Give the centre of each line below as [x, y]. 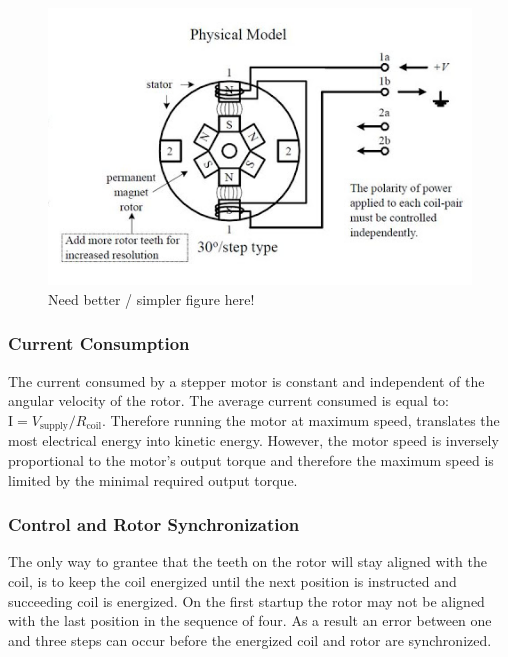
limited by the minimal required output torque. [153, 479]
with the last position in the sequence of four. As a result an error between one [250, 620]
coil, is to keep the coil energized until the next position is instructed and [232, 580]
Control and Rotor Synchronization [154, 524]
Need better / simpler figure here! [151, 298]
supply [53, 426]
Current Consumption [99, 343]
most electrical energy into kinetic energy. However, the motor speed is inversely [253, 440]
